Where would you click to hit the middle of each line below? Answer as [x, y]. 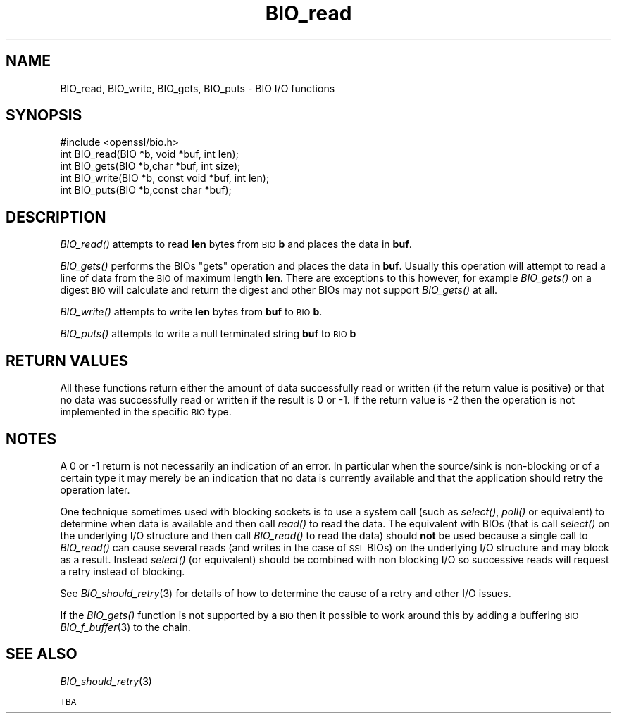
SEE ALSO [42, 654]
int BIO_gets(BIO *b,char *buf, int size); [150, 166]
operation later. [95, 489]
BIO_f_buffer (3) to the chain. [125, 627]
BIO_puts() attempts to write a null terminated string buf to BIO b [208, 334]
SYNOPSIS [44, 115]
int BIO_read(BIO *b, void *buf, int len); [149, 154]
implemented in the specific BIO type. [146, 412]
